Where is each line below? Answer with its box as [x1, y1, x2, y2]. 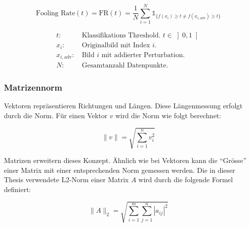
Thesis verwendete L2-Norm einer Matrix [4, 174, 129, 185]
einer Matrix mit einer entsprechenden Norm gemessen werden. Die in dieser [4, 164, 235, 175]
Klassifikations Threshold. [82, 32, 161, 39]
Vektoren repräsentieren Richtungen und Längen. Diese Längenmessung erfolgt [4, 100, 243, 111]
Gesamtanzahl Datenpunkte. [82, 62, 168, 69]
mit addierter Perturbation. [101, 51, 185, 59]
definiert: [4, 184, 31, 194]
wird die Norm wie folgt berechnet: [115, 110, 221, 120]
